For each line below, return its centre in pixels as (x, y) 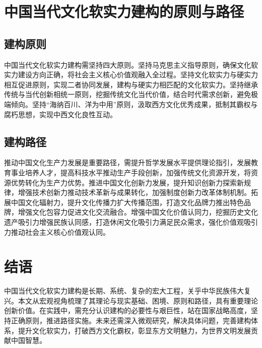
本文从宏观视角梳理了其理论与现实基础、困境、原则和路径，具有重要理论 (138, 300)
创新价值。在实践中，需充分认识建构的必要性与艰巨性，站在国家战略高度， (127, 310)
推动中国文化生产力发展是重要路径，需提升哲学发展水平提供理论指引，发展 (127, 162)
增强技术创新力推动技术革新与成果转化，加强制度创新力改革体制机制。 (134, 192)
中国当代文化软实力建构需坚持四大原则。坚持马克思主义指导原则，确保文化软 (131, 64)
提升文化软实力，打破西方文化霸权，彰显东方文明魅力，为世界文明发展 (134, 330)
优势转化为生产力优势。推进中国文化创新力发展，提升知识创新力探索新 (127, 182)
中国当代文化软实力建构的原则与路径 (124, 11)
